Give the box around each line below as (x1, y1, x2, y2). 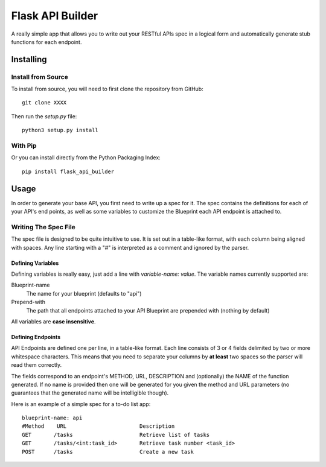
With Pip (11, 142, 37, 150)
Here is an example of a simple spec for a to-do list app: (11, 400, 151, 407)
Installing (11, 54, 48, 65)
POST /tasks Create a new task (22, 448, 194, 455)
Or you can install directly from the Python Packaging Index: (11, 154, 161, 161)
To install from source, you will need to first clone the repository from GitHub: (11, 85, 203, 93)
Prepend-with (11, 299, 45, 306)
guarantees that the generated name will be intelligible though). (11, 389, 169, 396)
